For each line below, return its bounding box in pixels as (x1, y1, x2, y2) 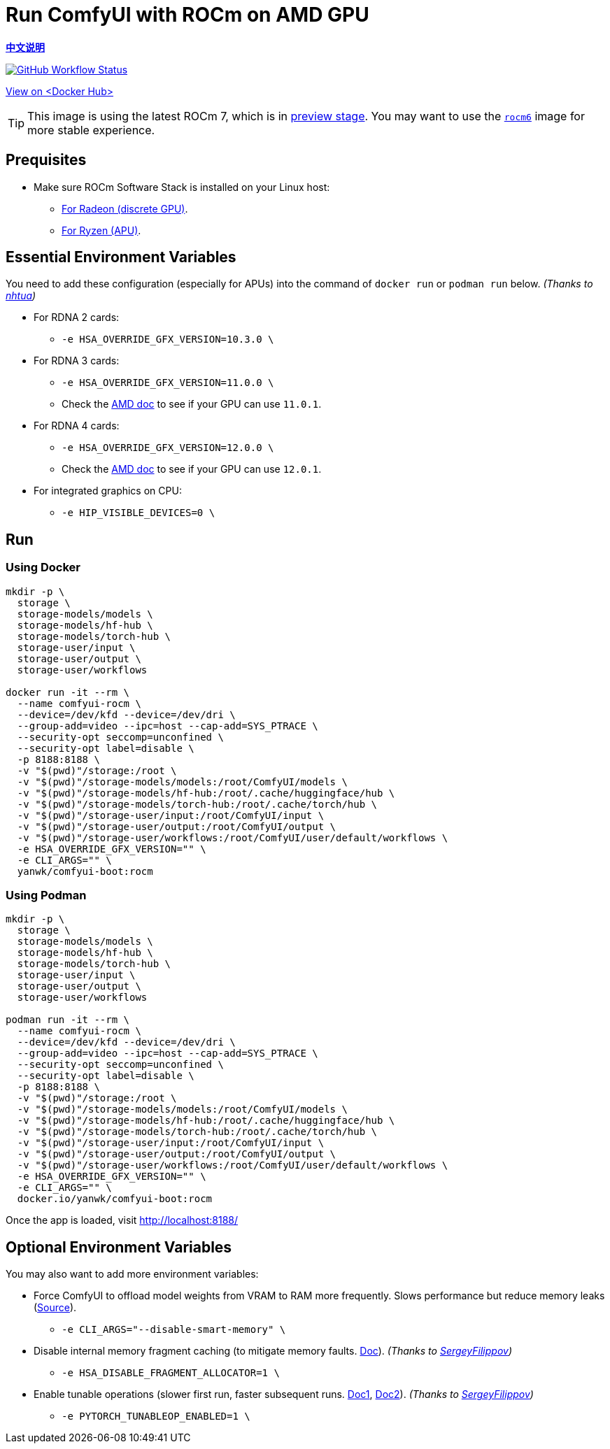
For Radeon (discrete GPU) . (62, 202, 188, 215)
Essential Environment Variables (6, 248, 236, 266)
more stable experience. (27, 122, 155, 137)
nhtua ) (6, 290, 36, 302)
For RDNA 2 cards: (34, 311, 120, 324)
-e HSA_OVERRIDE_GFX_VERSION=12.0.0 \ (62, 442, 274, 454)
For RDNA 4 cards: (34, 420, 120, 432)
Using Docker (6, 560, 80, 575)
